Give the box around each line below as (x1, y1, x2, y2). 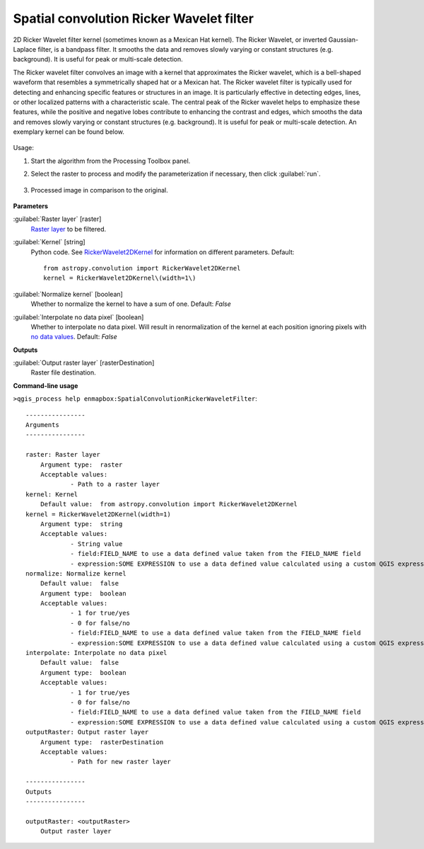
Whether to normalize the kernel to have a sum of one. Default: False (30, 300, 231, 308)
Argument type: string (40, 520, 123, 528)
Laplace (13, 45, 37, 53)
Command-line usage (13, 381, 78, 389)
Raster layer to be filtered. (30, 224, 107, 233)
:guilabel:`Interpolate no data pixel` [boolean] (13, 312, 144, 321)
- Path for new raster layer (70, 758, 171, 766)
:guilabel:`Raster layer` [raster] (13, 215, 102, 223)
